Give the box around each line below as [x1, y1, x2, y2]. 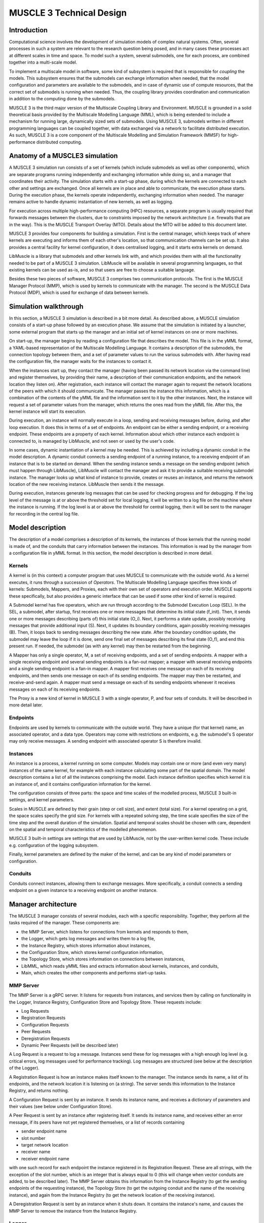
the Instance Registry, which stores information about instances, [21, 942, 151, 949]
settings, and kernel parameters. [9, 797, 75, 803]
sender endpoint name [21, 1128, 67, 1134]
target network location [21, 1142, 68, 1148]
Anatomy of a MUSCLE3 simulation [9, 152, 118, 160]
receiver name [21, 1149, 51, 1155]
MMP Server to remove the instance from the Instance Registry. [9, 1208, 137, 1214]
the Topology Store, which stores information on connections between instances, [21, 956, 185, 962]
